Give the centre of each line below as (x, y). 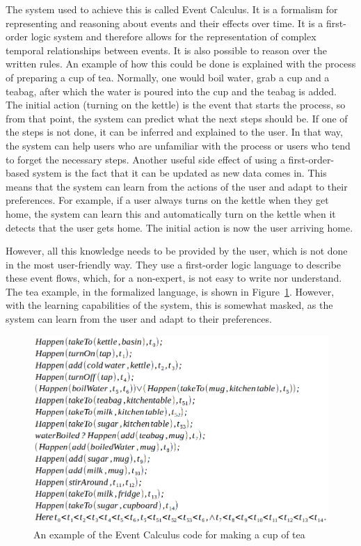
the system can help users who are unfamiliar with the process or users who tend (178, 145)
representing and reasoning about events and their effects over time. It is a (165, 23)
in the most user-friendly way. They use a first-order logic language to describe (174, 264)
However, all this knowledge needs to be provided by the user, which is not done (177, 251)
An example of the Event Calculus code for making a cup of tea (169, 535)
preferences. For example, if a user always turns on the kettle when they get (167, 200)
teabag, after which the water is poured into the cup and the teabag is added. (171, 91)
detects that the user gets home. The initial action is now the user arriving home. (179, 227)
